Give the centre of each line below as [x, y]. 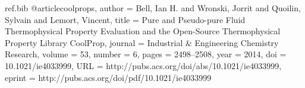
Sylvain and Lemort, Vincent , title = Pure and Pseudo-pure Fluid [125, 19]
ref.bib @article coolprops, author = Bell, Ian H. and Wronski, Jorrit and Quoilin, [153, 8]
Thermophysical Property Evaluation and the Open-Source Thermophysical [143, 31]
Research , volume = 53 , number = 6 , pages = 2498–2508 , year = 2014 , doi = [146, 54]
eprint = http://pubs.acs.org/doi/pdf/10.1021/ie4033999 [108, 77]
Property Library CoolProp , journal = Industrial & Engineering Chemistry [142, 42]
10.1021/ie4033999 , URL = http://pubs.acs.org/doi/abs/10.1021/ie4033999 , [143, 65]
